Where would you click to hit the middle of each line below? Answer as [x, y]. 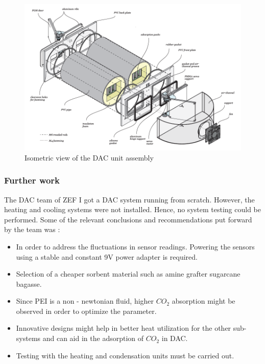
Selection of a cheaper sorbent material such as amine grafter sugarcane [128, 274]
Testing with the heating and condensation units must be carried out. [125, 355]
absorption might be [203, 301]
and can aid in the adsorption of [93, 338]
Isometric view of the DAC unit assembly [89, 157]
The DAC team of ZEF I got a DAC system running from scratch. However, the [129, 199]
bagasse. [29, 283]
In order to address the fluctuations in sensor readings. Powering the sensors [135, 246]
